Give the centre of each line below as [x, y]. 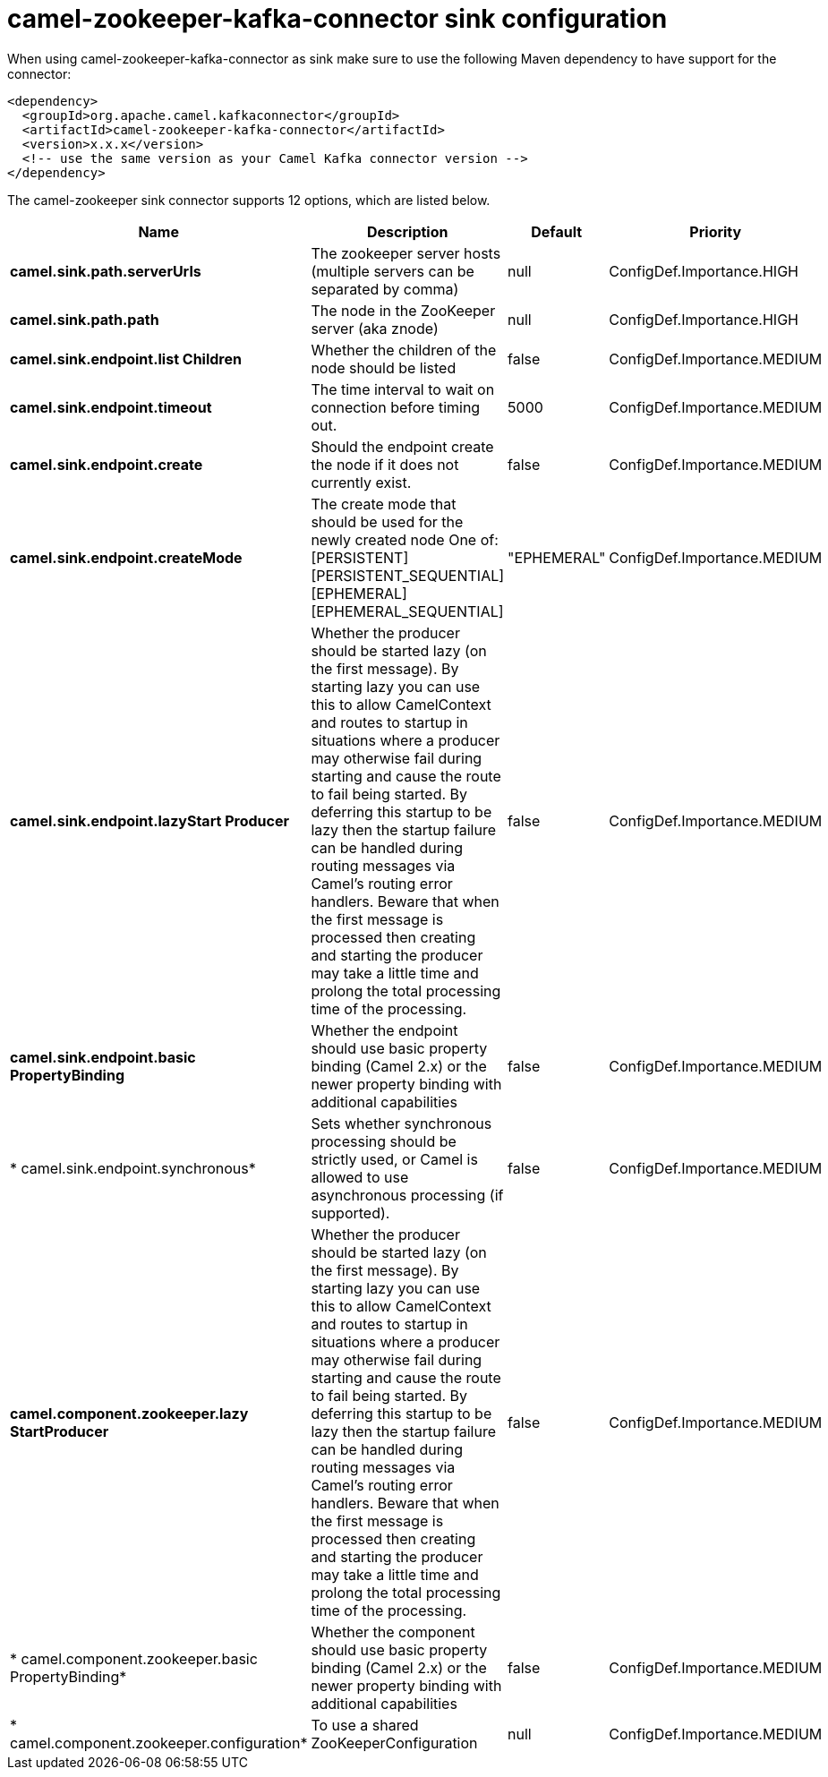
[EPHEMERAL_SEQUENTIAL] [407, 611]
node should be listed [384, 367]
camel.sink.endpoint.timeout [111, 407]
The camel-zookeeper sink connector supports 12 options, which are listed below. [249, 200]
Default [557, 231]
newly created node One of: [405, 539]
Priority [716, 231]
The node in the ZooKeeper [403, 310]
